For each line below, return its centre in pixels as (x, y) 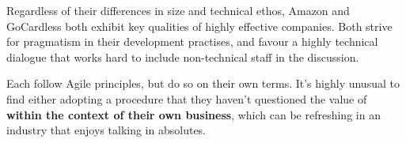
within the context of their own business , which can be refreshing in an (194, 114)
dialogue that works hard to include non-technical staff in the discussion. (183, 56)
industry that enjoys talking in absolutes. (106, 130)
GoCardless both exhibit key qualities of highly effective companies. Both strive (199, 26)
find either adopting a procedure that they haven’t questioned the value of (187, 98)
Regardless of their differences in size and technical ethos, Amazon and (178, 10)
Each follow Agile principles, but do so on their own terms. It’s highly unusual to (203, 83)
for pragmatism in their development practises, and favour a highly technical (192, 41)
